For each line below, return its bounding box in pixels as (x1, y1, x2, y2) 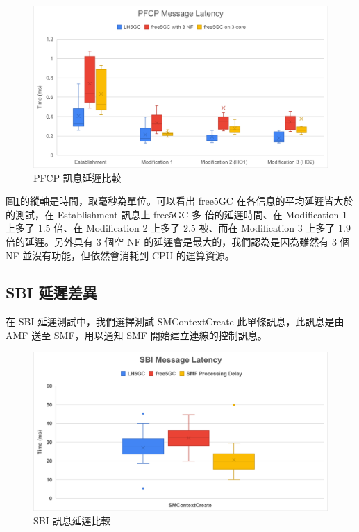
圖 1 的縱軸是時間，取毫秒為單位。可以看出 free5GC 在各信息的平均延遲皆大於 (6, 194, 353, 208)
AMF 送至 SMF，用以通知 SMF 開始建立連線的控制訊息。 (6, 327, 267, 342)
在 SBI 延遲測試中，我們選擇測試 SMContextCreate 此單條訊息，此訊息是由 (6, 314, 344, 329)
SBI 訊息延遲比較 (33, 513, 111, 528)
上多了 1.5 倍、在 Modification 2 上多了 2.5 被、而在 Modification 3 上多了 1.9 (6, 221, 351, 235)
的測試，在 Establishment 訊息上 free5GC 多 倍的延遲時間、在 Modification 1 (6, 207, 348, 221)
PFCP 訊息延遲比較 (33, 170, 122, 185)
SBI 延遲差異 (6, 282, 97, 303)
